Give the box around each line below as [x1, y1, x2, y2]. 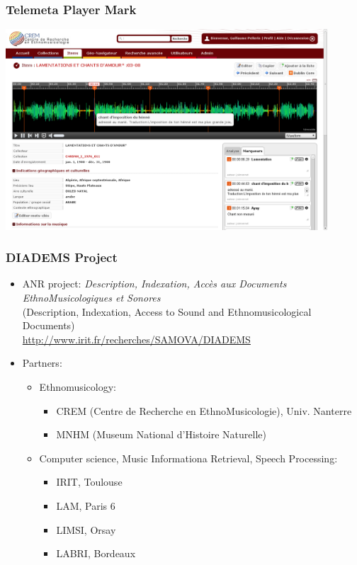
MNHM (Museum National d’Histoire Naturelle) [56, 427, 266, 442]
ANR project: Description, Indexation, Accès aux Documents [22, 276, 287, 291]
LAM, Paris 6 [56, 498, 115, 513]
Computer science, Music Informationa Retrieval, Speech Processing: [39, 450, 338, 465]
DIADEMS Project [6, 249, 118, 266]
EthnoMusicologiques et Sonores [22, 290, 161, 305]
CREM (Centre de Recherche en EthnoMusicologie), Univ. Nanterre [56, 403, 352, 418]
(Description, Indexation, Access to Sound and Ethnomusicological [22, 304, 312, 319]
